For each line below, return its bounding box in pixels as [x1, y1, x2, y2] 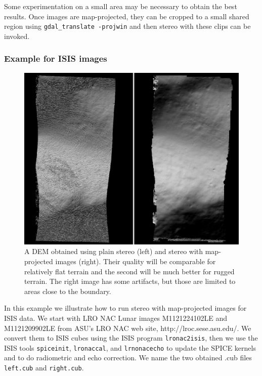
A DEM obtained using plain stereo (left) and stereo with [24, 246, 203, 257]
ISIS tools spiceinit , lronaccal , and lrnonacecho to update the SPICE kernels [4, 342, 256, 353]
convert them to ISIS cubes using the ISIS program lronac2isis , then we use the [4, 332, 258, 343]
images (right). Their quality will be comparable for [55, 256, 216, 266]
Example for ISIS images [4, 52, 107, 65]
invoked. [4, 30, 30, 41]
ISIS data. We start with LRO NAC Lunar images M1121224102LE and [4, 312, 228, 323]
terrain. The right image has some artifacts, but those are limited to [24, 276, 236, 286]
